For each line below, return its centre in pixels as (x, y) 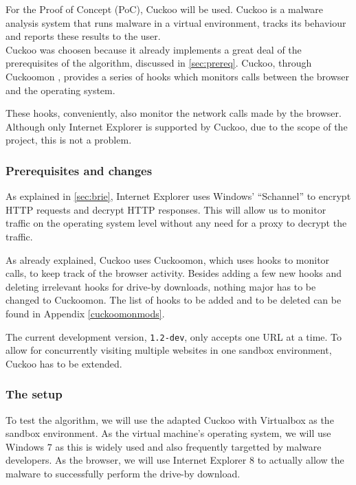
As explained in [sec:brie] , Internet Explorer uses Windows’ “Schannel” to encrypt (178, 196)
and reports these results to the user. (83, 36)
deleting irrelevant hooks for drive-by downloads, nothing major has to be (161, 286)
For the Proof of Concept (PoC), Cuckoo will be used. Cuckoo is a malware (165, 9)
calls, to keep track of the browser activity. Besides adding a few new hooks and (174, 273)
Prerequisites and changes (79, 170)
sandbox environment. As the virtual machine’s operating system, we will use (168, 433)
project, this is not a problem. (69, 140)
